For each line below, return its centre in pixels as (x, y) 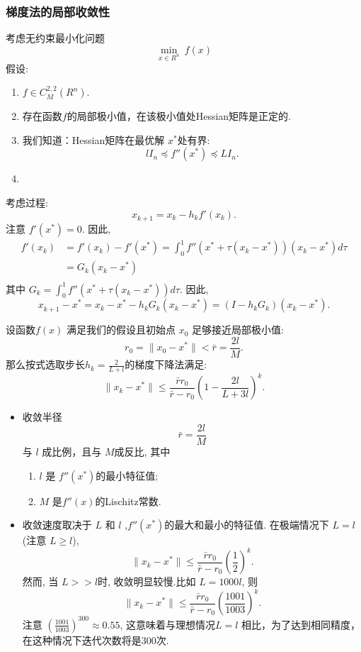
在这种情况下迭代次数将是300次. (96, 640)
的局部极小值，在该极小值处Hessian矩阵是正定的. (179, 116)
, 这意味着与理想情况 (168, 624)
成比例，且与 (72, 452)
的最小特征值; (127, 475)
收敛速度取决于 (57, 525)
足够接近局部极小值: (238, 330)
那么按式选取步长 (45, 364)
